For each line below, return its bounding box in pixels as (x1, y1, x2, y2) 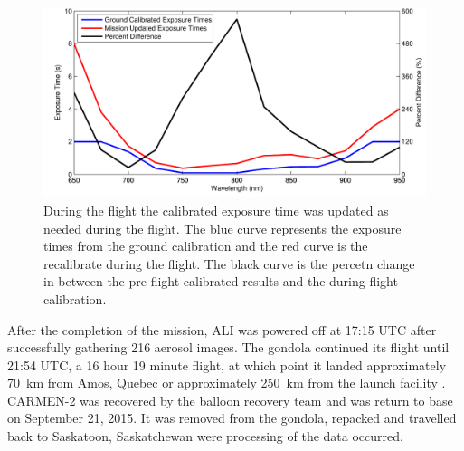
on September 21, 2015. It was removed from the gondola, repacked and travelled (7, 408, 457, 427)
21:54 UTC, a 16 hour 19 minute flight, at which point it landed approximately (7, 355, 447, 374)
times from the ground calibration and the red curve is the (43, 236, 368, 255)
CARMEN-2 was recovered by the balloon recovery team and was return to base (7, 390, 453, 409)
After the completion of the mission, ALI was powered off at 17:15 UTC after (7, 320, 437, 339)
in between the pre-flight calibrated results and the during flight (43, 272, 398, 291)
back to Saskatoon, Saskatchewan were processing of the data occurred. (7, 427, 403, 446)
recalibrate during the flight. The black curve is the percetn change (43, 254, 415, 273)
